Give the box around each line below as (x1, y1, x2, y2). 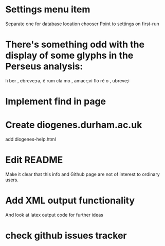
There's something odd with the (5, 39, 145, 50)
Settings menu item (5, 4, 90, 15)
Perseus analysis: (5, 61, 83, 73)
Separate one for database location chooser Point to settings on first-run (5, 21, 159, 27)
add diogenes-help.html (5, 136, 57, 142)
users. (5, 177, 19, 183)
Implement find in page (5, 96, 106, 108)
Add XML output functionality (5, 195, 135, 206)
